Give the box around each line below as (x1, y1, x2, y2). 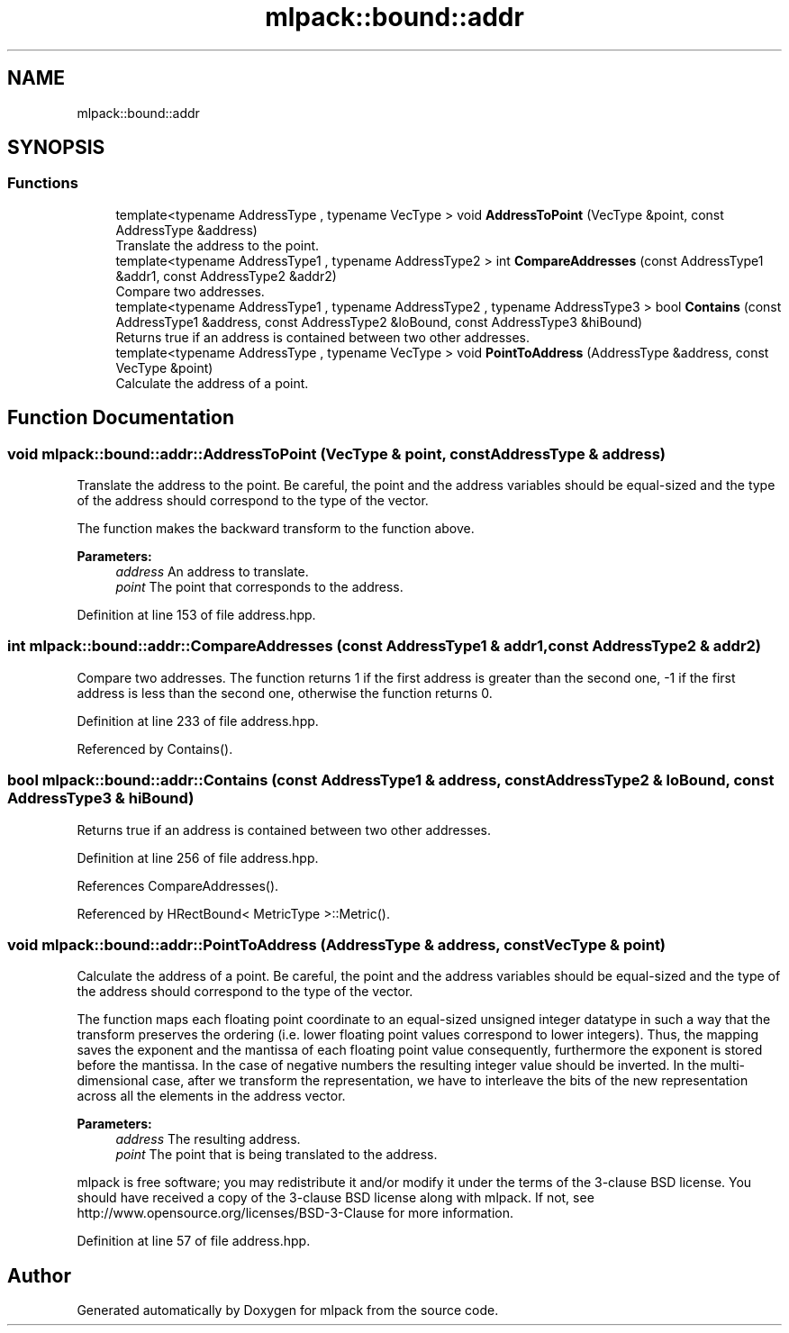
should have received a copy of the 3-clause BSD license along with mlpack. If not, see (77, 1190, 594, 1206)
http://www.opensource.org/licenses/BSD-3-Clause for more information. (77, 1205, 513, 1221)
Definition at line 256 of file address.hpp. (77, 849, 319, 866)
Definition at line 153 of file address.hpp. (77, 607, 316, 623)
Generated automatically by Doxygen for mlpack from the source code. (77, 1302, 499, 1319)
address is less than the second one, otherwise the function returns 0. (77, 685, 493, 701)
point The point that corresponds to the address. (115, 579, 404, 595)
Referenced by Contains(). (77, 740, 233, 757)
